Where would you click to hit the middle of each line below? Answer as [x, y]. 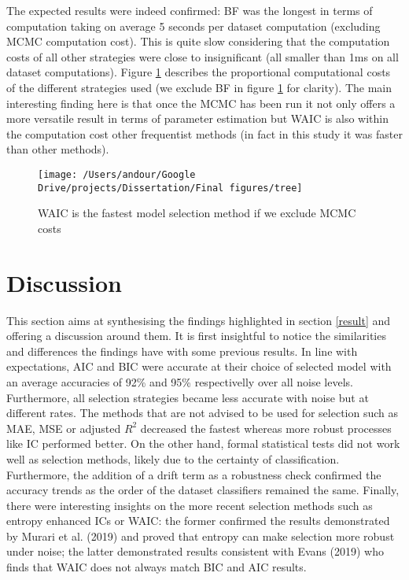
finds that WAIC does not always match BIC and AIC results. [157, 567]
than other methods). [58, 149]
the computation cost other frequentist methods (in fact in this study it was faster [204, 133]
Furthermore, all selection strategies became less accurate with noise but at [188, 397]
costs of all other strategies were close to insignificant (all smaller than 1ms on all [203, 56]
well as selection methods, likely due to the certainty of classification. [173, 458]
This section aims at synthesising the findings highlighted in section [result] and [199, 320]
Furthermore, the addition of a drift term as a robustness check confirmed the [194, 474]
